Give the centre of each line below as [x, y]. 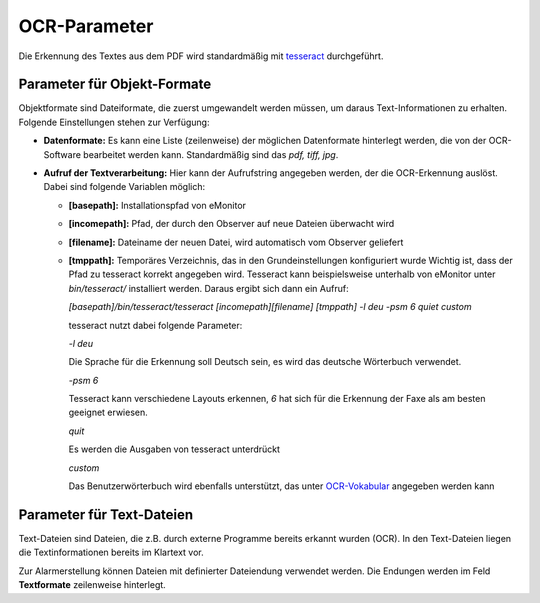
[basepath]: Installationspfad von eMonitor [157, 205]
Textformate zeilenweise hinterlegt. [92, 585]
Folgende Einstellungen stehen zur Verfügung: [114, 122]
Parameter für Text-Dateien [106, 514]
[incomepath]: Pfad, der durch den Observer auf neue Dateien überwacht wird [231, 224]
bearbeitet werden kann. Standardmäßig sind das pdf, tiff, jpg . [211, 154]
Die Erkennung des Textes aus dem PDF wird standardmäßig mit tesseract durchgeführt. [201, 56]
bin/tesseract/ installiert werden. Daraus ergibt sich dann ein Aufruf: [208, 288]
